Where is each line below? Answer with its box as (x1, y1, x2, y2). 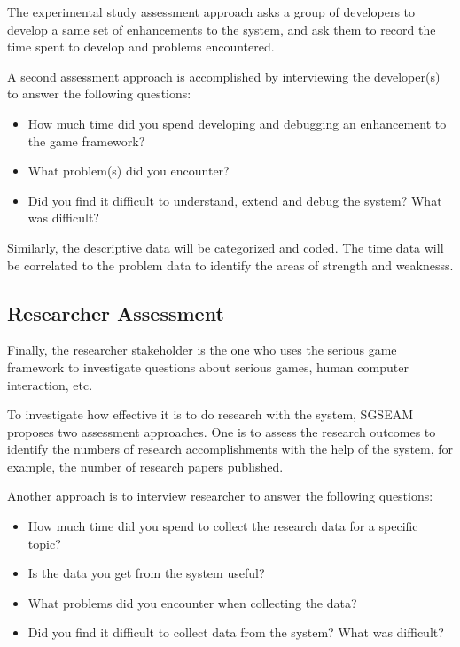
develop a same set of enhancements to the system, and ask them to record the (7, 19, 436, 38)
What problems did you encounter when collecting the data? (27, 593, 357, 612)
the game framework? (27, 131, 145, 150)
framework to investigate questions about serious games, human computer (7, 357, 409, 376)
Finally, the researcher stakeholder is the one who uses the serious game (7, 340, 397, 359)
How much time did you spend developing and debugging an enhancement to (27, 113, 447, 132)
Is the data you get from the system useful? (27, 564, 265, 582)
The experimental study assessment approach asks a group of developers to (7, 3, 416, 20)
